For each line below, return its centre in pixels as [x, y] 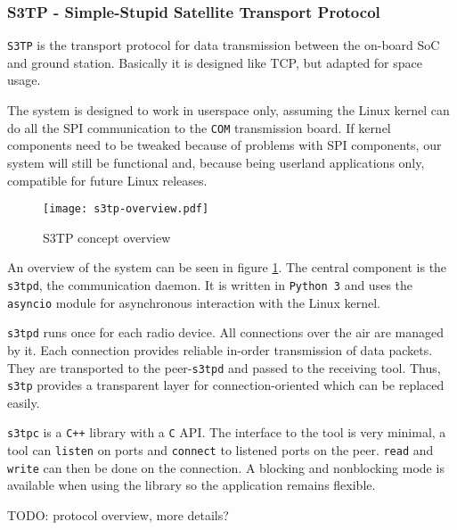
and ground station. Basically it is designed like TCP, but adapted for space [215, 62]
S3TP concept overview [107, 237]
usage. [24, 80]
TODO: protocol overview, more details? [118, 514]
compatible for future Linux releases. [107, 180]
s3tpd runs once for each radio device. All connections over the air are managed [225, 332]
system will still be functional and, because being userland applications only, [216, 162]
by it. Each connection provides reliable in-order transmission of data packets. [220, 349]
